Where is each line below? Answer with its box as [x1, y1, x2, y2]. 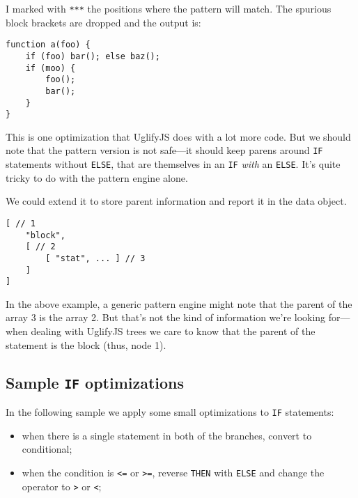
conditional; [22, 442, 72, 456]
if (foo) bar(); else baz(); [25, 51, 160, 61]
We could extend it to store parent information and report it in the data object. [6, 194, 347, 208]
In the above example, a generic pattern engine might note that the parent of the [6, 296, 352, 311]
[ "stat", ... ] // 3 [45, 253, 146, 263]
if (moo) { [25, 63, 76, 73]
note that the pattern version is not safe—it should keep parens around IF [6, 143, 323, 157]
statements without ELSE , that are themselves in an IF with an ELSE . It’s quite [6, 157, 341, 171]
